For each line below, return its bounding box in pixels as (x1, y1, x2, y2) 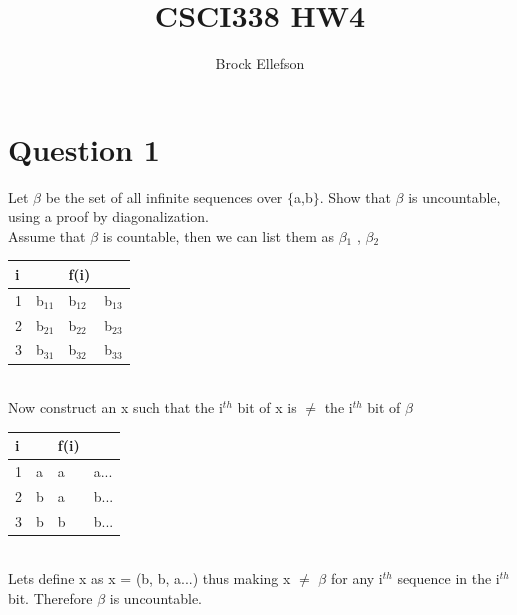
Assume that (8, 225, 86, 246)
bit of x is (237, 397, 297, 418)
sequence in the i (397, 568, 500, 589)
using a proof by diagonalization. (8, 206, 209, 227)
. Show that (319, 186, 391, 207)
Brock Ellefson (215, 53, 305, 74)
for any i (330, 568, 383, 589)
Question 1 (8, 128, 160, 169)
